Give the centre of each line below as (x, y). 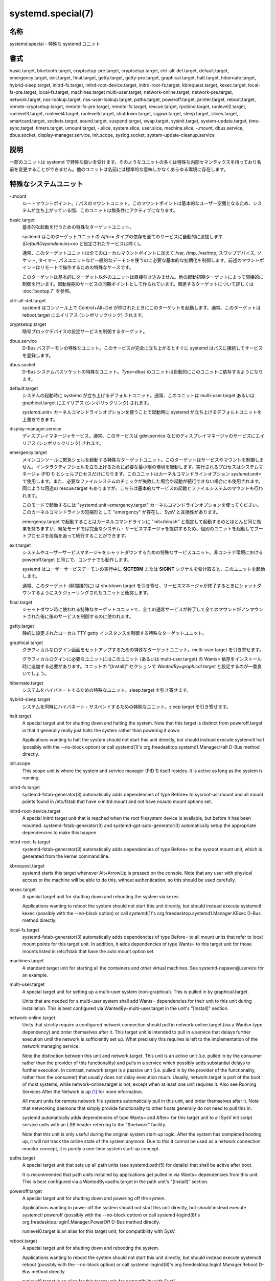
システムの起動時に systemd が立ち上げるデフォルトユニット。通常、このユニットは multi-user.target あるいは (139, 396)
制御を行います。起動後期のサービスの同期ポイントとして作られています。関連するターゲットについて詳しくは (138, 284)
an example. (35, 975)
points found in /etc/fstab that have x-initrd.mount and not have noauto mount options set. (117, 801)
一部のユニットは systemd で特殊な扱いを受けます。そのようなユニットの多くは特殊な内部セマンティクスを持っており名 (135, 162)
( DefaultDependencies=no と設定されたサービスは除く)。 (83, 244)
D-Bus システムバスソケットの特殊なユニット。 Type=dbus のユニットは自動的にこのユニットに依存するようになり (143, 372)
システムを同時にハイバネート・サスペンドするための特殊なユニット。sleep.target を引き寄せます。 (126, 707)
